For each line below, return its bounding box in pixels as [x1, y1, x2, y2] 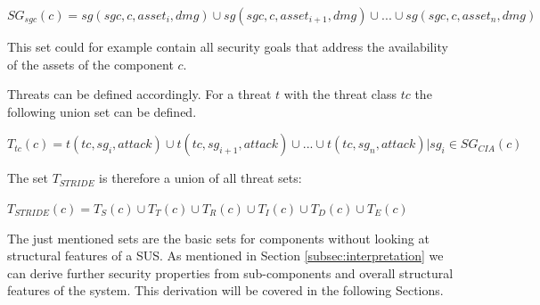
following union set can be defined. [7, 102, 197, 120]
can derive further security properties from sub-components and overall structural [7, 263, 454, 282]
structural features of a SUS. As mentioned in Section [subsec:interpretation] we [7, 246, 444, 265]
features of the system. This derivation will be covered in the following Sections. [7, 281, 444, 300]
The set [7, 169, 48, 187]
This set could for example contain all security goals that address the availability [7, 37, 448, 55]
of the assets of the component [7, 54, 174, 73]
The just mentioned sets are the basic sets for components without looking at [7, 228, 430, 247]
